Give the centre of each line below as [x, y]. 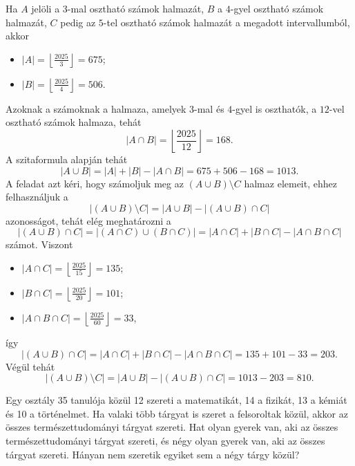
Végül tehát [30, 366]
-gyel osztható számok [277, 8]
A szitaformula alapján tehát [67, 159]
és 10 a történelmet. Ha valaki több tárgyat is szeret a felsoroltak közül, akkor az [177, 413]
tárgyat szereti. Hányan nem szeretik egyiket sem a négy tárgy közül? [153, 454]
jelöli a [46, 8]
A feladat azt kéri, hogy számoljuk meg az [95, 183]
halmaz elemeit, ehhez [290, 183]
